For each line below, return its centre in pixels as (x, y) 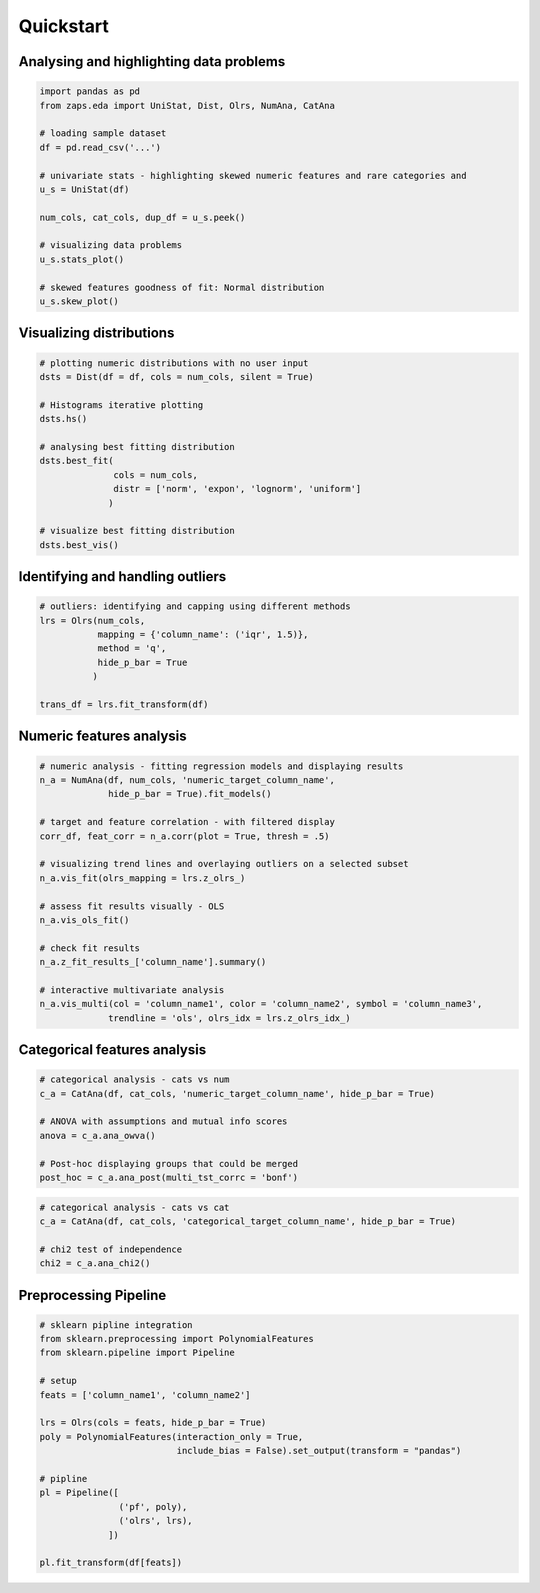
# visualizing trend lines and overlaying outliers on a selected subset (224, 864)
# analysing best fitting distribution (137, 446)
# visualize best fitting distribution (137, 531)
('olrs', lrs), (156, 1521)
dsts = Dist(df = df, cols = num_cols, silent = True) (176, 376)
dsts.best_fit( (76, 461)
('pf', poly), (153, 1506)
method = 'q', (132, 648)
